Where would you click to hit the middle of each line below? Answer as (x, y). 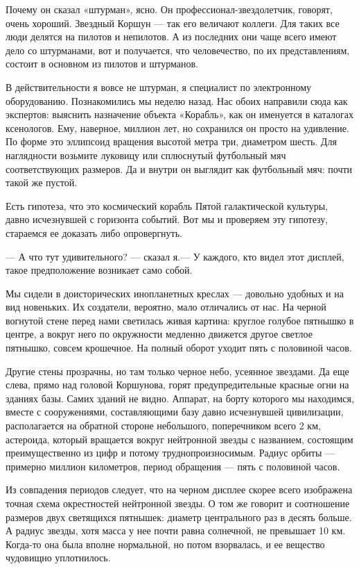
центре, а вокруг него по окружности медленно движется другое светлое (159, 334)
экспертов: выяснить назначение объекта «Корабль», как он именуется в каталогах (179, 114)
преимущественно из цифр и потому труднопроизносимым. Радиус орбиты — (170, 453)
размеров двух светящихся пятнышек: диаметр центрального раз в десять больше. (179, 517)
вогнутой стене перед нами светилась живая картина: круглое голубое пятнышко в (180, 320)
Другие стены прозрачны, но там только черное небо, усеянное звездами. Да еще (177, 371)
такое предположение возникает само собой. (99, 270)
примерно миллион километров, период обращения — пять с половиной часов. (173, 466)
